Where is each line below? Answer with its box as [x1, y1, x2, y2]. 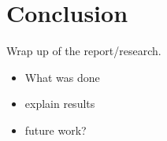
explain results [24, 95, 95, 112]
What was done [24, 69, 100, 85]
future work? [24, 121, 87, 138]
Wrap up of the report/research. [6, 43, 161, 59]
